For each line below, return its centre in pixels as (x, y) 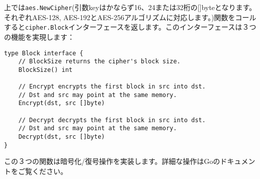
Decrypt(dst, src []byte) (62, 137)
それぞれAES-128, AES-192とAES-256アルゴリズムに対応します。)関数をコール (130, 17)
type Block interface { (44, 53)
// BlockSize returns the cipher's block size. (99, 62)
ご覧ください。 (42, 171)
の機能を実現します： (39, 36)
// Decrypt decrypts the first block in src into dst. (112, 120)
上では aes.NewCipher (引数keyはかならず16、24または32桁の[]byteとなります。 (130, 7)
